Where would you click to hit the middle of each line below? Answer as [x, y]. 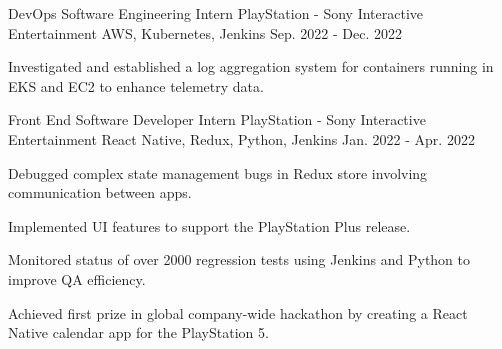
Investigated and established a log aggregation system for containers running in [251, 66]
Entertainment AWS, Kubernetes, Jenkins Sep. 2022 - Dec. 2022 [205, 32]
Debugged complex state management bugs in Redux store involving [218, 172]
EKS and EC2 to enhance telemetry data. [136, 85]
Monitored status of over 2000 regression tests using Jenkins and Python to [239, 259]
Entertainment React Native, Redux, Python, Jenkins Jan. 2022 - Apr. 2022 [241, 138]
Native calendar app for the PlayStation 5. [138, 332]
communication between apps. [100, 192]
